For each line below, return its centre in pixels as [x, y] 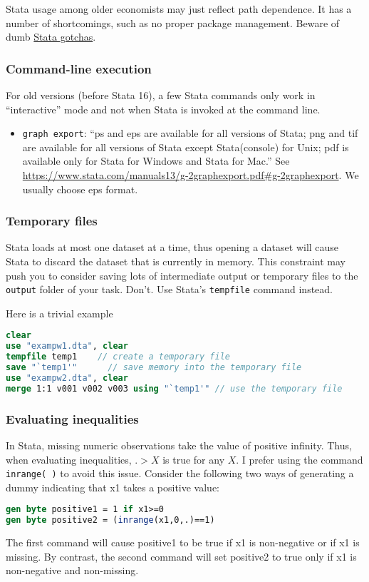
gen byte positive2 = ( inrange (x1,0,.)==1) [110, 520]
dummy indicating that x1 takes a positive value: [113, 487]
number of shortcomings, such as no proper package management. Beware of [173, 22]
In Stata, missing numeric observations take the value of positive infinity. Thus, [179, 445]
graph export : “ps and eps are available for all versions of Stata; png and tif [190, 133]
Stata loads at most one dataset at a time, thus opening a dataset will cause [172, 247]
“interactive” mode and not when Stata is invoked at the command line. [163, 109]
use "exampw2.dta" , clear [67, 378]
